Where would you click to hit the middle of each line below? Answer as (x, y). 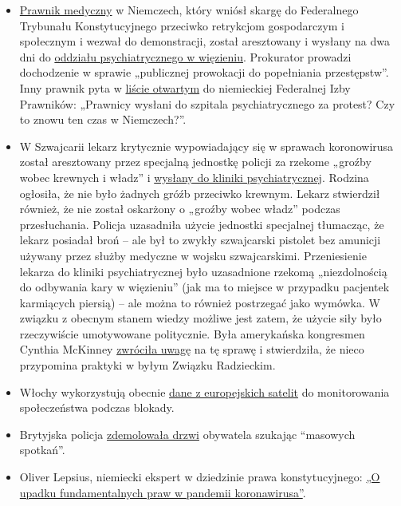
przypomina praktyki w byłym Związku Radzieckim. (147, 365)
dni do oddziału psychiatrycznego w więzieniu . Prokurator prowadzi (185, 56)
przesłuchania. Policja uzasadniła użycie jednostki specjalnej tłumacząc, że (202, 224)
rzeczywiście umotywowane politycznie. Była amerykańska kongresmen (192, 333)
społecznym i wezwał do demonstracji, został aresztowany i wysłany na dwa (204, 41)
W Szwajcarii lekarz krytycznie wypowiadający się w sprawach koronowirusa (206, 146)
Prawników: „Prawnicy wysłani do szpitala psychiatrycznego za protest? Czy (207, 103)
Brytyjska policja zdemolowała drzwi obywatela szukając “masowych (187, 434)
